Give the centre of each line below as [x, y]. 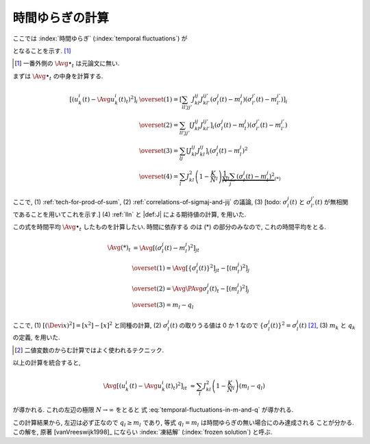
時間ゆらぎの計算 [61, 18]
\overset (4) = [159, 176]
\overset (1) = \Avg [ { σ [164, 268]
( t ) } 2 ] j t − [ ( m [218, 268]
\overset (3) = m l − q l [163, 306]
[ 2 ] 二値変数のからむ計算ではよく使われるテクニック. [89, 350]
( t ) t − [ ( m [223, 289]
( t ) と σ [300, 202]
